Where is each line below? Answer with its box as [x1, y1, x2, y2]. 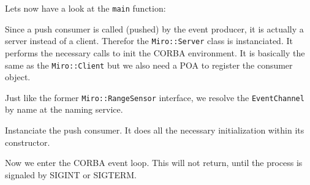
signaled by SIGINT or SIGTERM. [5, 168, 137, 181]
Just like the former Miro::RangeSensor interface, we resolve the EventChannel [5, 91, 304, 104]
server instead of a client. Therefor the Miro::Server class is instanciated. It [5, 34, 293, 47]
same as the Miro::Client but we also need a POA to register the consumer [5, 58, 293, 71]
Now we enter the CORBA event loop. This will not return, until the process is [5, 156, 303, 169]
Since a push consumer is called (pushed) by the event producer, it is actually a [5, 22, 304, 35]
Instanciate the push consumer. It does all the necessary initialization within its [5, 124, 304, 136]
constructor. [5, 135, 50, 148]
